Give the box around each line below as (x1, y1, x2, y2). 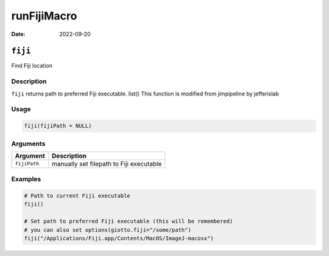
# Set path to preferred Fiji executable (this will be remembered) (24, 218, 233, 225)
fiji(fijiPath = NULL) (24, 122, 92, 130)
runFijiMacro (11, 9, 77, 22)
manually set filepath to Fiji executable (52, 159, 162, 168)
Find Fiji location (11, 62, 53, 69)
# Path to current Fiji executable (24, 192, 130, 199)
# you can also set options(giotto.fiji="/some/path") (24, 226, 191, 234)
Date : (11, 30, 26, 38)
